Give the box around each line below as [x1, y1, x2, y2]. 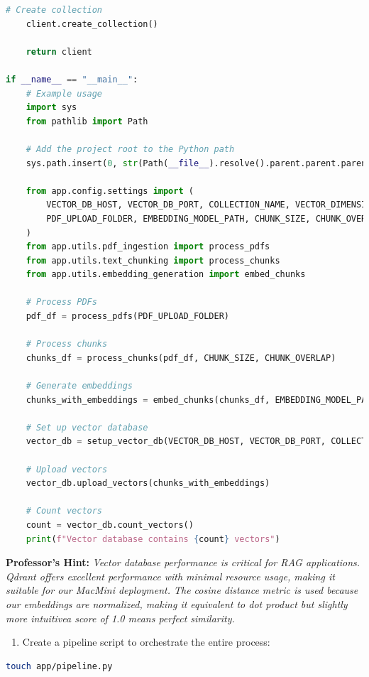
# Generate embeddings [26, 381, 133, 391]
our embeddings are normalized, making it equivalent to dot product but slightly [6, 596, 348, 611]
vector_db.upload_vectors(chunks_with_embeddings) [26, 478, 270, 489]
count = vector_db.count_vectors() [26, 519, 194, 530]
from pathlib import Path [26, 116, 148, 126]
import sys [26, 102, 77, 113]
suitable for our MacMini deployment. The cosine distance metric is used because [6, 583, 358, 597]
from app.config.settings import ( [26, 185, 194, 196]
